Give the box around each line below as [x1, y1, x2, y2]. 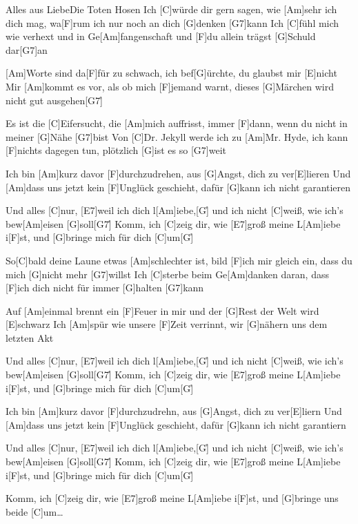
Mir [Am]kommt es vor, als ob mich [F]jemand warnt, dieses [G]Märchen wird [6, 79, 334, 93]
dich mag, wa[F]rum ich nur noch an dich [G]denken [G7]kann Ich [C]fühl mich [6, 15, 339, 30]
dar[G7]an [6, 42, 48, 57]
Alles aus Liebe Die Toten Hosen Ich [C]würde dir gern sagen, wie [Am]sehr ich [6, 2, 337, 16]
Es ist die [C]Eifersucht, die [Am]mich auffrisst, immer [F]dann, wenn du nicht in [6, 116, 348, 130]
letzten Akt [6, 330, 54, 345]
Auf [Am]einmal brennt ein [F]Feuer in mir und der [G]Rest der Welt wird [6, 303, 319, 318]
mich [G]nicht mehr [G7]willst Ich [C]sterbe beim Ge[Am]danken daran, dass [6, 266, 329, 281]
